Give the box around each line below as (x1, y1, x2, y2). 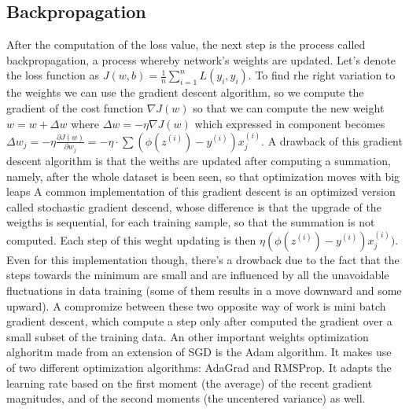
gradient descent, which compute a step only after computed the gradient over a (6, 313, 392, 329)
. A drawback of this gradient (261, 132, 403, 149)
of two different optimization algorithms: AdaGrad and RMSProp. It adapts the (6, 359, 392, 375)
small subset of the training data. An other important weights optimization (6, 328, 369, 344)
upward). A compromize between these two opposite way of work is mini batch (6, 297, 386, 314)
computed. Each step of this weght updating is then (6, 231, 256, 248)
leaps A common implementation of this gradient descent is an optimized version (6, 183, 396, 200)
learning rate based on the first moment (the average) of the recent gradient (6, 374, 373, 391)
